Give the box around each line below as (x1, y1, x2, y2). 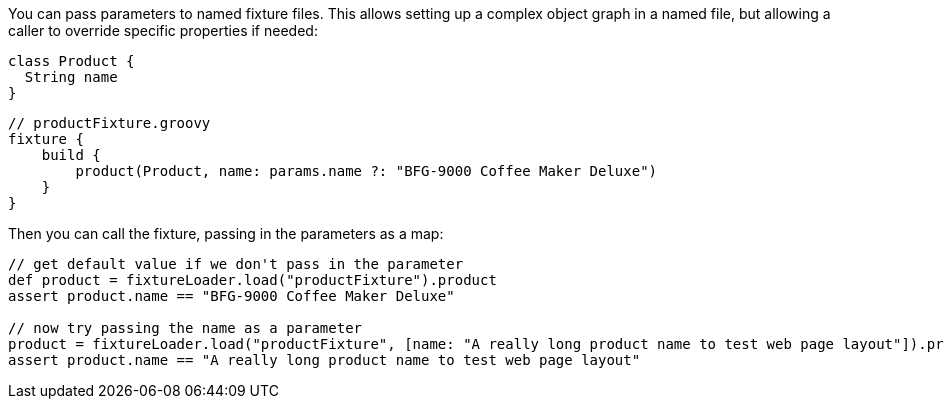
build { (41, 147, 101, 163)
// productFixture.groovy (8, 115, 211, 131)
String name (24, 69, 118, 85)
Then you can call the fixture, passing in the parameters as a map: (8, 225, 444, 242)
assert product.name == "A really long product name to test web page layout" (8, 352, 641, 368)
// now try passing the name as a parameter (8, 320, 363, 336)
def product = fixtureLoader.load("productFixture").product (8, 272, 497, 288)
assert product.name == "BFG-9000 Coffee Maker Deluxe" (8, 288, 455, 304)
